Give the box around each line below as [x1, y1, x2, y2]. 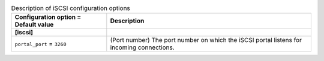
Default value [14, 21, 54, 29]
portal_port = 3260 [14, 40, 67, 48]
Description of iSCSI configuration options [11, 4, 130, 12]
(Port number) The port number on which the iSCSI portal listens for [110, 36, 302, 44]
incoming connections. [110, 43, 175, 52]
